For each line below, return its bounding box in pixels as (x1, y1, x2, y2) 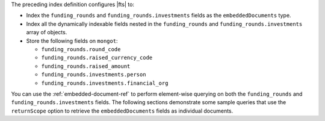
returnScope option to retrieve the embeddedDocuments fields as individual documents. (11, 107, 234, 114)
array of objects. (26, 29, 67, 36)
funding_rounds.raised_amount (41, 63, 131, 69)
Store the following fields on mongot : (26, 37, 118, 45)
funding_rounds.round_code (41, 46, 121, 52)
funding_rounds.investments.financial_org (41, 79, 169, 87)
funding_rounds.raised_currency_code (41, 54, 153, 61)
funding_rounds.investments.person (41, 71, 147, 78)
